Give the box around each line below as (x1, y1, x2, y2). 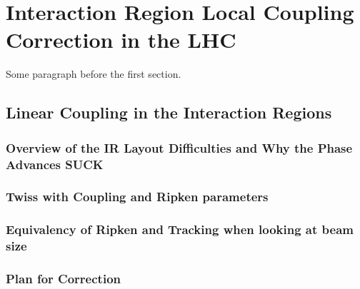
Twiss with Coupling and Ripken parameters (6, 188, 269, 206)
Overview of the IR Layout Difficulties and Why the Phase (6, 138, 353, 156)
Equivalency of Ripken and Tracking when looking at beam (6, 220, 354, 238)
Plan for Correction (6, 269, 121, 287)
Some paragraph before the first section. (6, 66, 181, 81)
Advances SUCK (6, 155, 104, 173)
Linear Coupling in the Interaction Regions (6, 101, 332, 123)
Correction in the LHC (6, 25, 236, 54)
